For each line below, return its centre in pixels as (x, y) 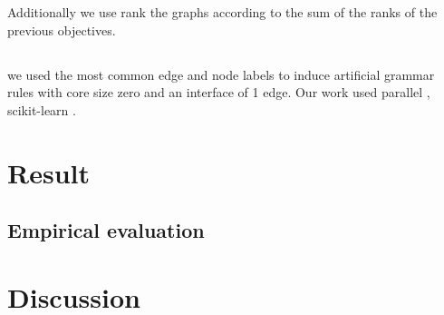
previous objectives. (62, 30)
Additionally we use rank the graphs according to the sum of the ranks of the (222, 12)
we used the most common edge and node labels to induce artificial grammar (221, 74)
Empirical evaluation (106, 230)
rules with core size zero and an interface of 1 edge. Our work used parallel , (219, 92)
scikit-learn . (42, 109)
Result (48, 172)
